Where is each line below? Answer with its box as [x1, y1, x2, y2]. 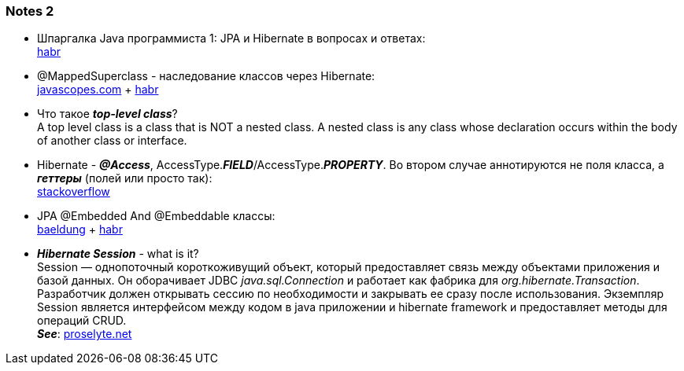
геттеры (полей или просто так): [37, 171, 213, 185]
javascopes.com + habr [37, 83, 159, 97]
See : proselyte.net [37, 327, 132, 341]
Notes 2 [6, 3, 54, 19]
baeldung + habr [37, 222, 123, 237]
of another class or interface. [37, 134, 187, 148]
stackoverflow [37, 185, 110, 199]
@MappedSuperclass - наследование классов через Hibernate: [37, 69, 375, 83]
